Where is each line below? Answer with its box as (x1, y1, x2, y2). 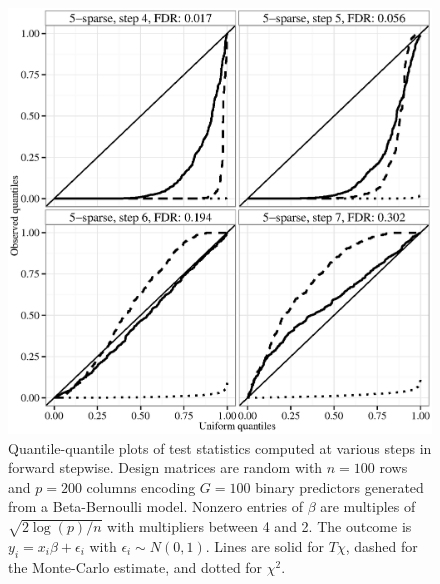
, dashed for (345, 535, 418, 556)
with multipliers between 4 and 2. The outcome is (107, 516, 412, 537)
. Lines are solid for (205, 535, 325, 556)
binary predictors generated (255, 476, 424, 497)
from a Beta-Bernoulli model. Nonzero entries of (8, 496, 303, 517)
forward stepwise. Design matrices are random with (8, 457, 323, 478)
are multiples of (320, 496, 416, 517)
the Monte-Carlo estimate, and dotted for (8, 556, 263, 577)
